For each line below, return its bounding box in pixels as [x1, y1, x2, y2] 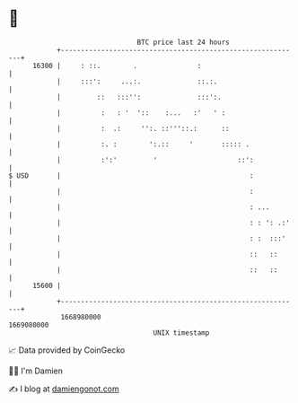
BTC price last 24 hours [136, 38, 230, 47]
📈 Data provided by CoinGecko [8, 345, 126, 355]
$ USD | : [8, 171, 254, 180]
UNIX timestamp [153, 328, 210, 337]
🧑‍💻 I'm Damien [8, 365, 64, 376]
